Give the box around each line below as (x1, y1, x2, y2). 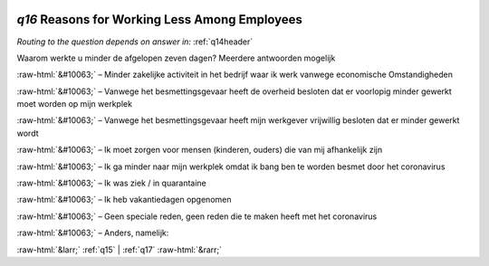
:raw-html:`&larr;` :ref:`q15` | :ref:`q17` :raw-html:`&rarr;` (16, 244, 222, 255)
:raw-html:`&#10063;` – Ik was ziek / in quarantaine (16, 177, 207, 189)
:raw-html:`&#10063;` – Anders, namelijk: (16, 227, 169, 239)
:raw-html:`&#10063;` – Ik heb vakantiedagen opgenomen (16, 195, 232, 205)
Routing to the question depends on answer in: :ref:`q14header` (16, 36, 254, 47)
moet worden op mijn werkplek (16, 99, 133, 109)
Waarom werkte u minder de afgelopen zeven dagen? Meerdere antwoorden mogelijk (16, 52, 336, 63)
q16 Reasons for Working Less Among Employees (16, 12, 303, 27)
